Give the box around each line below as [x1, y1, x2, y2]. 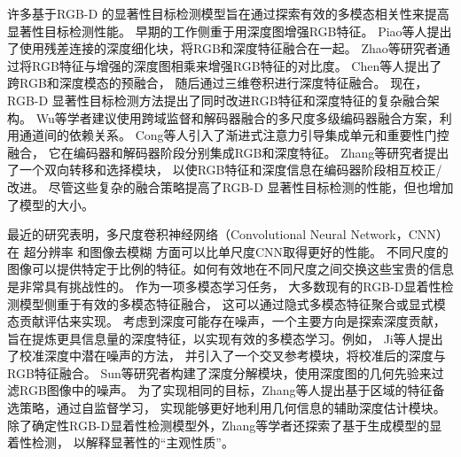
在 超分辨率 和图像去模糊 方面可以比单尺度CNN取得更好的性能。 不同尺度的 [7, 242, 449, 260]
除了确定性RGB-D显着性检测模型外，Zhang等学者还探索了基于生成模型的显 [7, 415, 442, 434]
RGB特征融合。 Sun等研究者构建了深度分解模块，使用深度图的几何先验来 [7, 363, 432, 382]
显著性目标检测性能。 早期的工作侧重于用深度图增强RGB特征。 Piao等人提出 [7, 21, 452, 40]
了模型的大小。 [7, 195, 94, 213]
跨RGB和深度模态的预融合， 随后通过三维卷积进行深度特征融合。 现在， [7, 74, 428, 92]
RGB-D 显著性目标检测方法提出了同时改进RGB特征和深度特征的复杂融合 [7, 90, 427, 109]
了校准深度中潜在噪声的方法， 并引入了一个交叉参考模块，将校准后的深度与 [7, 346, 446, 365]
